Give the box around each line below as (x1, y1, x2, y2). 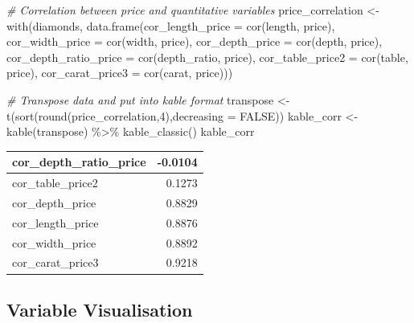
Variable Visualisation (6, 296, 193, 321)
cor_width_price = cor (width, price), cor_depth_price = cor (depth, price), (6, 33, 383, 50)
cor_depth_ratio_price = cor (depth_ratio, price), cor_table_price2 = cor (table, (6, 48, 408, 65)
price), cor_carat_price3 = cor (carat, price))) (6, 64, 233, 81)
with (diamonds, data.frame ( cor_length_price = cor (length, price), (6, 17, 335, 34)
